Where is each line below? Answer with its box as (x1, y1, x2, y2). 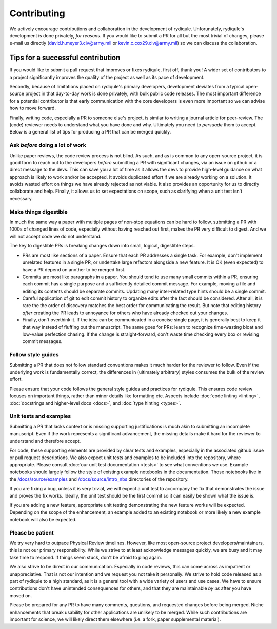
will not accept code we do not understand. (9, 233, 102, 239)
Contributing (9, 8, 65, 19)
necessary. (9, 195, 33, 201)
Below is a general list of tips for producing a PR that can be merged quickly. (9, 129, 171, 135)
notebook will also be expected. (9, 517, 77, 523)
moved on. (9, 593, 32, 599)
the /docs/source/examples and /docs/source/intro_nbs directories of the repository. (9, 476, 189, 482)
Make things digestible (9, 208, 68, 215)
